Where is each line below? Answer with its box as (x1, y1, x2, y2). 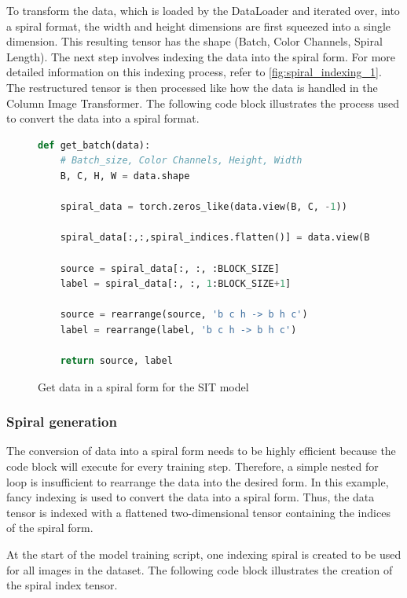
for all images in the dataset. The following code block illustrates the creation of (6, 561, 393, 578)
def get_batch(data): (38, 139, 151, 151)
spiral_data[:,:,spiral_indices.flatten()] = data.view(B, (60, 232, 376, 244)
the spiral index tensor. (6, 577, 118, 593)
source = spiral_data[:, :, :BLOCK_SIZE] (60, 262, 280, 274)
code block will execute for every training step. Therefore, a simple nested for (6, 458, 379, 475)
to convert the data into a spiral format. (6, 110, 200, 127)
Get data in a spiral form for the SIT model (38, 378, 249, 394)
